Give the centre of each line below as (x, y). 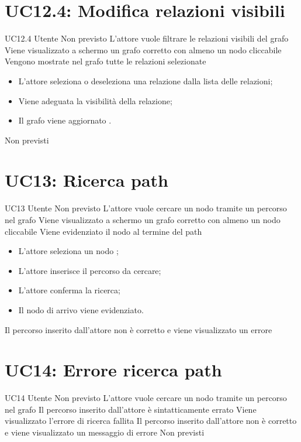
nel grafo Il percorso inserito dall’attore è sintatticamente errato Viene (131, 409)
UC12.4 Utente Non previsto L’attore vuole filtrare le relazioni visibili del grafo (147, 38)
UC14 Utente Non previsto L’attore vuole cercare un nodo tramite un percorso (146, 398)
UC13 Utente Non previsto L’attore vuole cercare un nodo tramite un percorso (146, 208)
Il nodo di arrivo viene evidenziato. (81, 309)
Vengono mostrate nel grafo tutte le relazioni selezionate (105, 61)
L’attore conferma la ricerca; (69, 290)
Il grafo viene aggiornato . (65, 120)
